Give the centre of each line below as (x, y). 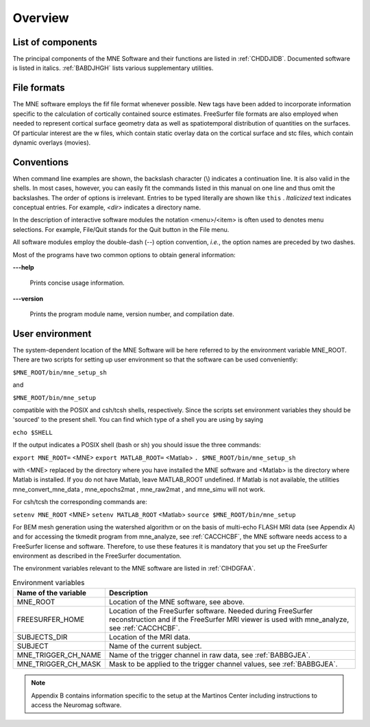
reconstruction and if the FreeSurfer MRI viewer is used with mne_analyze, (229, 619)
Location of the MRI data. (150, 637)
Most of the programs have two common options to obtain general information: (124, 254)
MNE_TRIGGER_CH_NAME (59, 655)
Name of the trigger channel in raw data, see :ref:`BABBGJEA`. (210, 655)
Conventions (41, 162)
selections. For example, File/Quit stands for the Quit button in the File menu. (121, 229)
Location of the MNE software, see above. (176, 602)
